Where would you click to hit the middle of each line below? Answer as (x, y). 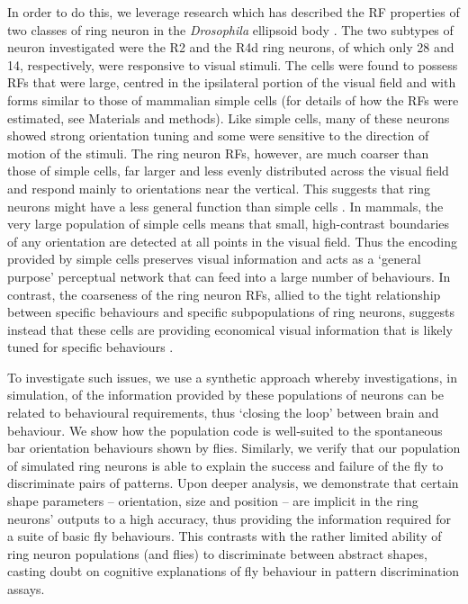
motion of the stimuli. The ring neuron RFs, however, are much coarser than (218, 153)
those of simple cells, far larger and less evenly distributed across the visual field (228, 171)
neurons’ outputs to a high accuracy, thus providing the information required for (229, 518)
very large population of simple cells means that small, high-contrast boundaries (229, 224)
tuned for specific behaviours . (90, 347)
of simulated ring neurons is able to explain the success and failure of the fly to (225, 465)
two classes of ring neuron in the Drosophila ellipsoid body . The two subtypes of (230, 29)
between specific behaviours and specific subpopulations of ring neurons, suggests (231, 312)
